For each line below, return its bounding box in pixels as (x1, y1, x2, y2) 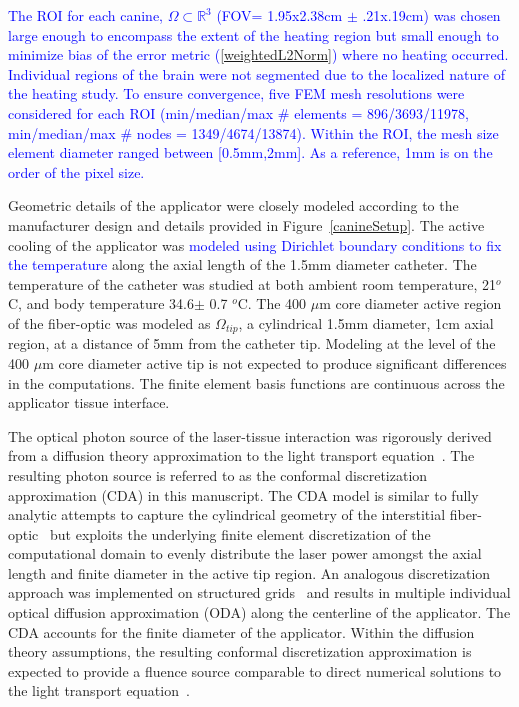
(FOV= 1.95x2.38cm (216, 5, 343, 25)
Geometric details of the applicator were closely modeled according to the (8, 195, 459, 216)
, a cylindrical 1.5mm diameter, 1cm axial (238, 312, 494, 333)
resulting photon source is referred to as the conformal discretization (8, 464, 428, 485)
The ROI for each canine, (8, 5, 163, 25)
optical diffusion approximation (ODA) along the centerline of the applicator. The (8, 602, 511, 623)
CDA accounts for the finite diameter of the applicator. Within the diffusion (8, 621, 475, 642)
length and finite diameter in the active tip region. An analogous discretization (8, 562, 491, 583)
